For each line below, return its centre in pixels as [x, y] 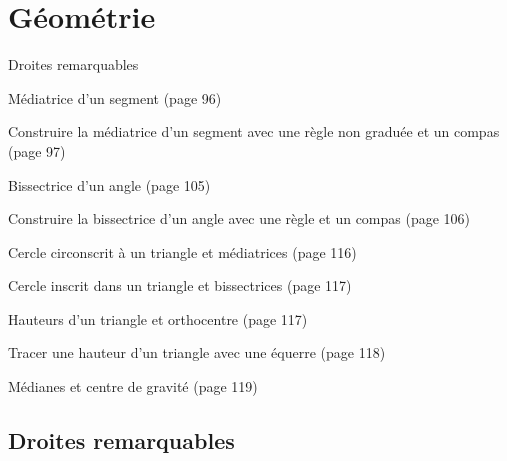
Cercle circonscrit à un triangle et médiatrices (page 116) [182, 251]
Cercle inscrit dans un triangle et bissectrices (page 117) [180, 285]
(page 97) [37, 150]
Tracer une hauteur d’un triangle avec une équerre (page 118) [197, 352]
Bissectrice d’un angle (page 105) [109, 184]
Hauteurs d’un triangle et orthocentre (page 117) [158, 318]
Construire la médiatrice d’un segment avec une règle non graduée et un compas [254, 131]
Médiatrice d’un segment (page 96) [115, 97]
